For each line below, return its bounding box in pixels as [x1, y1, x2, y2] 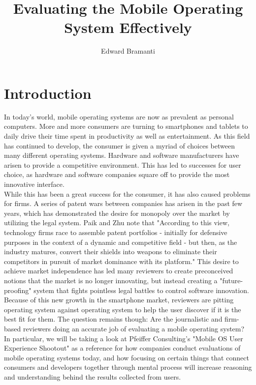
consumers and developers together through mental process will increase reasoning [4, 362, 252, 372]
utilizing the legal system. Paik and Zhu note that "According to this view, [4, 217, 229, 228]
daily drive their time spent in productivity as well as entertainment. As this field [4, 131, 250, 141]
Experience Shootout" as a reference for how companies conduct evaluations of [4, 343, 241, 353]
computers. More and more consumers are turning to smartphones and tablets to [4, 121, 248, 131]
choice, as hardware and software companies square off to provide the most [4, 169, 230, 179]
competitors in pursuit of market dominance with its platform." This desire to [4, 256, 239, 266]
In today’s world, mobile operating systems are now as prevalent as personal [4, 111, 234, 121]
